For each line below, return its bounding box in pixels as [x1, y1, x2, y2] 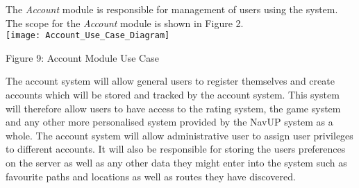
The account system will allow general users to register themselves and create [6, 74, 335, 88]
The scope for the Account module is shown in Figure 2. [6, 15, 244, 30]
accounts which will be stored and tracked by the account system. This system [6, 87, 340, 102]
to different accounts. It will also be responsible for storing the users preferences [6, 142, 346, 156]
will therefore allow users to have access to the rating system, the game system [6, 101, 341, 115]
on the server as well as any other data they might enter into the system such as [6, 155, 347, 169]
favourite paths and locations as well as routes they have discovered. [6, 169, 296, 183]
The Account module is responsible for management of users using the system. [6, 2, 338, 16]
